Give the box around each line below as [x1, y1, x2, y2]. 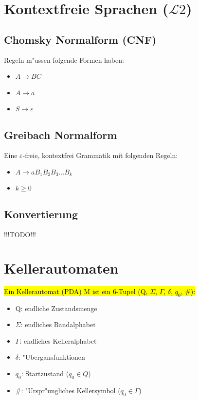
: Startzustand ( [21, 368, 69, 379]
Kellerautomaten [4, 258, 119, 278]
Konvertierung [4, 207, 78, 222]
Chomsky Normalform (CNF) [4, 32, 157, 47]
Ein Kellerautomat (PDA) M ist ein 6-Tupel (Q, [4, 286, 148, 296]
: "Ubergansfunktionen [18, 352, 85, 362]
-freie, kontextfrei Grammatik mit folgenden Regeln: [22, 150, 178, 160]
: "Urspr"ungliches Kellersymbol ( [21, 385, 121, 395]
